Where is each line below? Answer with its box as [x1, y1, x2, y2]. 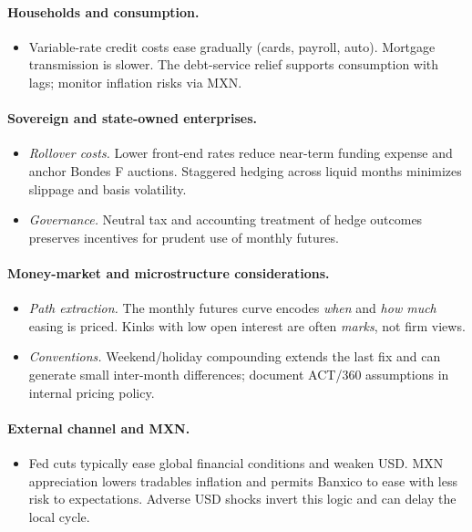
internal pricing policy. [28, 382, 155, 402]
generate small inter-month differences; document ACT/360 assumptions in [28, 364, 449, 383]
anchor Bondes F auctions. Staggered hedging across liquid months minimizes [28, 161, 462, 180]
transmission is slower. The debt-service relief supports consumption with [28, 55, 439, 74]
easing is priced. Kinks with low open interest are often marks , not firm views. [28, 316, 466, 335]
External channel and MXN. [7, 418, 190, 437]
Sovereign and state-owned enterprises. [7, 109, 257, 128]
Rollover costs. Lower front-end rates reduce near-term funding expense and [28, 143, 453, 162]
